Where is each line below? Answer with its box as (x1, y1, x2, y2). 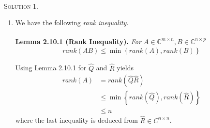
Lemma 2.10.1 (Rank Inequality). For (15, 36, 141, 46)
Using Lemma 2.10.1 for (15, 63, 87, 73)
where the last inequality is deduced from (15, 115, 138, 125)
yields (117, 63, 134, 73)
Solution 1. (4, 1, 38, 11)
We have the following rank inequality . (15, 17, 129, 27)
